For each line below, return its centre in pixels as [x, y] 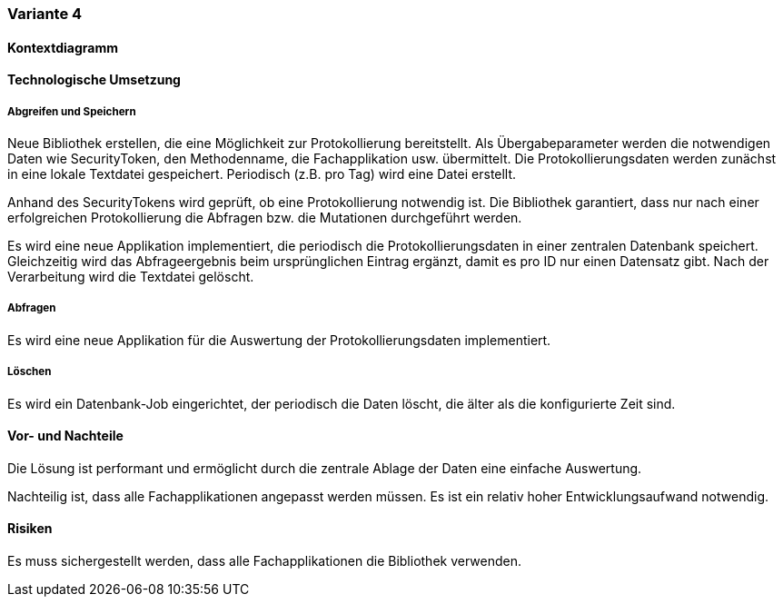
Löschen [30, 372]
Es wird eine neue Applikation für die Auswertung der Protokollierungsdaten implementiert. [279, 340]
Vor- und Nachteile [65, 436]
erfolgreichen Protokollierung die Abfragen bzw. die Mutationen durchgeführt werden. [265, 218]
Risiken [30, 529]
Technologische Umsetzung [94, 80]
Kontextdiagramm [63, 47]
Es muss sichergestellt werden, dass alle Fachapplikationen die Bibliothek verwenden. [265, 561]
